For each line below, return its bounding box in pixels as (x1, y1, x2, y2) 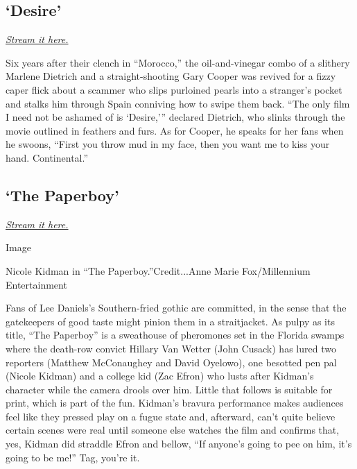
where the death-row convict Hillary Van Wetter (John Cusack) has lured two (6, 341, 336, 355)
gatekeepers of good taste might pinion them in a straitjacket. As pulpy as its (6, 314, 335, 328)
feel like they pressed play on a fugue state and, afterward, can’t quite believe (6, 409, 336, 423)
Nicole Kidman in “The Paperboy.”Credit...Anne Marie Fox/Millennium (6, 263, 311, 278)
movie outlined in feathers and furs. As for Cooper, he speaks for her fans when (6, 123, 344, 137)
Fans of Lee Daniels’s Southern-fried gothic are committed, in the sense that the (6, 300, 347, 315)
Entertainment (6, 277, 67, 291)
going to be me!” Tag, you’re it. (6, 450, 140, 464)
